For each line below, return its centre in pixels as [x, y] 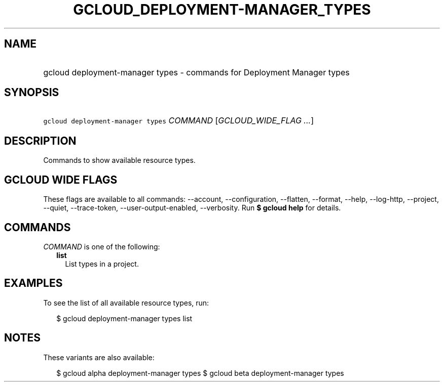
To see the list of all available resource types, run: [126, 303]
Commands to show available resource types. [119, 160]
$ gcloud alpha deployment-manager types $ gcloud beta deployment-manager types [200, 373]
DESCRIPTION [40, 141]
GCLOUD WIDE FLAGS [61, 180]
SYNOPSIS [32, 93]
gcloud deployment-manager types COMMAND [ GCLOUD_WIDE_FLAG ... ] [178, 121]
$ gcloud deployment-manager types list [124, 318]
